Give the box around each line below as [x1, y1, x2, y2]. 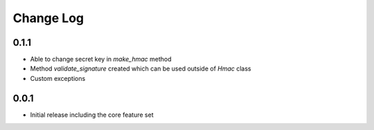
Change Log [12, 10, 84, 26]
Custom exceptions [30, 74, 86, 82]
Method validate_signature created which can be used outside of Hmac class [30, 64, 251, 73]
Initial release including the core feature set [30, 111, 154, 119]
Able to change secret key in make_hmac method [30, 55, 172, 64]
